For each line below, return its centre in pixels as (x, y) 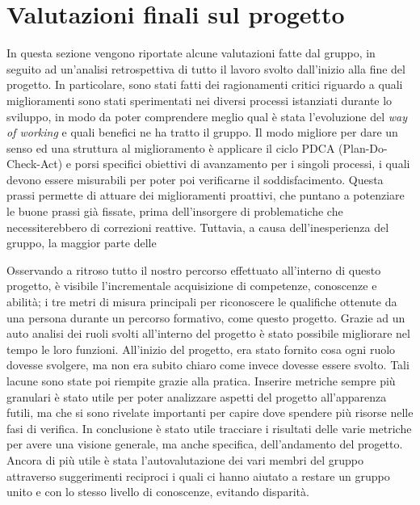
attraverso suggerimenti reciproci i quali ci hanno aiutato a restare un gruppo (198, 476)
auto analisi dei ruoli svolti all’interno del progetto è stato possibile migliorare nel (208, 333)
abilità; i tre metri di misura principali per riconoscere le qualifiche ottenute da (202, 302)
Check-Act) (35, 164)
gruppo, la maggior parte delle (82, 243)
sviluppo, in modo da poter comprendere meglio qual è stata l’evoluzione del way (207, 116)
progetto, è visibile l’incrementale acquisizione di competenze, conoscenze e (192, 286)
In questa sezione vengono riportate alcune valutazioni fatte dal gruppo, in (191, 53)
